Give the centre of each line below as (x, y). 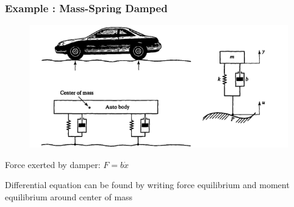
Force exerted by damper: (53, 164)
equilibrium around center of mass (69, 196)
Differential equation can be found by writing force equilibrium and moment (147, 185)
